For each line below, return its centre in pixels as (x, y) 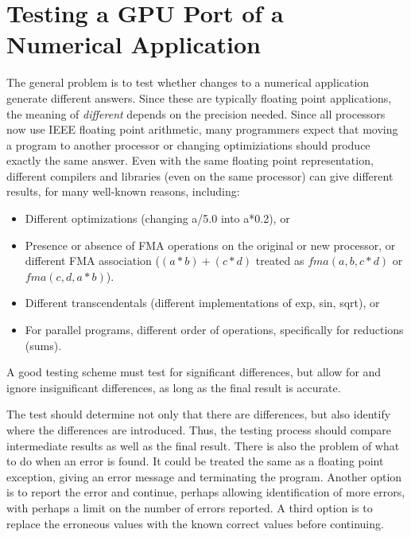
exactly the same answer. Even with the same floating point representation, (190, 160)
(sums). (43, 345)
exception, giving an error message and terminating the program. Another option (204, 476)
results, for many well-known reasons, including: (123, 191)
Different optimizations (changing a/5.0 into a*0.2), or (157, 218)
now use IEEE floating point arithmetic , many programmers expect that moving (202, 129)
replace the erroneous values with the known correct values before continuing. (195, 523)
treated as (280, 261)
